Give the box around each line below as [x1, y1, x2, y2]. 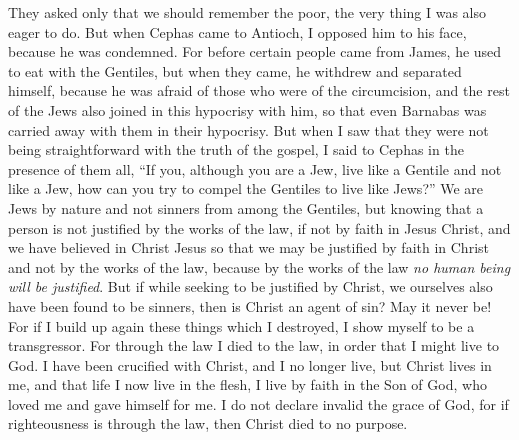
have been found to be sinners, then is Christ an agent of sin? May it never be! [8, 295, 492, 316]
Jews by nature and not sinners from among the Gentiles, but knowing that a [8, 197, 484, 218]
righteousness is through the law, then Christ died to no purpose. [8, 413, 408, 434]
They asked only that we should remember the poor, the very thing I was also [8, 2, 486, 22]
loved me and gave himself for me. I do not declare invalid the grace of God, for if [8, 393, 509, 414]
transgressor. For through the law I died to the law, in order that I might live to [8, 335, 500, 356]
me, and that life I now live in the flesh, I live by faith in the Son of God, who [8, 374, 487, 395]
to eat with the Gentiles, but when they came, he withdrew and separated [8, 60, 462, 81]
